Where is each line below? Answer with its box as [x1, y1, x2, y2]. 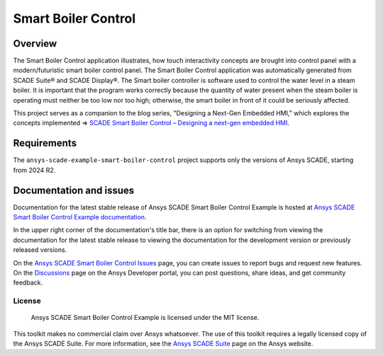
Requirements [13, 137, 77, 149]
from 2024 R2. [13, 166, 56, 174]
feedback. [13, 278, 43, 287]
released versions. [13, 246, 67, 254]
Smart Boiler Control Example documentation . [13, 213, 147, 221]
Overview [13, 38, 57, 50]
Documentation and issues [13, 184, 135, 196]
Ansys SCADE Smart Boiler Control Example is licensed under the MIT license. [30, 314, 260, 322]
